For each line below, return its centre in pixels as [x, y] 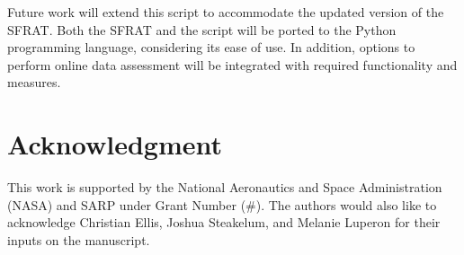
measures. [34, 82]
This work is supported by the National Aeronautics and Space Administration [225, 187]
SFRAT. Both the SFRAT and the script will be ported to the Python [202, 29]
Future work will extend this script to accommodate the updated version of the [226, 12]
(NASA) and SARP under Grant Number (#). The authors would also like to [222, 204]
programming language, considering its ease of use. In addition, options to [211, 47]
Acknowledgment [115, 144]
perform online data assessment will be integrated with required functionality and [232, 64]
